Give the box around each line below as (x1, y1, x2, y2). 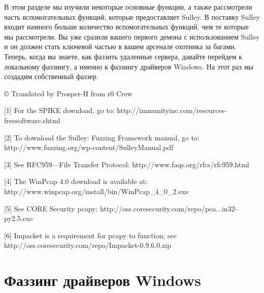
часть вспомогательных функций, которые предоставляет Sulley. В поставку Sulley (4, 11, 260, 22)
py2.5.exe (4, 213, 33, 224)
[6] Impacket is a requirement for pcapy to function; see (4, 230, 177, 240)
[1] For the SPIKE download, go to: (4, 105, 115, 116)
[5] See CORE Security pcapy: (4, 203, 98, 213)
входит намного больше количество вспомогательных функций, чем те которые (4, 21, 249, 32)
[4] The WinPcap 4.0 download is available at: (4, 176, 148, 187)
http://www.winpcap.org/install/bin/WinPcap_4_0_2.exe (4, 186, 189, 196)
